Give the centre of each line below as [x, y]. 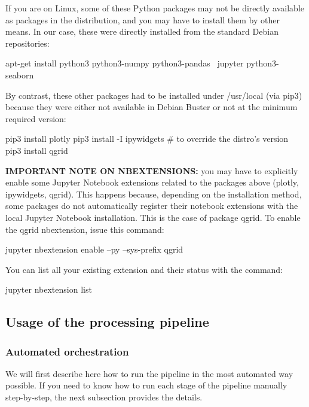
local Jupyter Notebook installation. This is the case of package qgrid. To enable [153, 217]
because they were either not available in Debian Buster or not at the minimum [152, 107]
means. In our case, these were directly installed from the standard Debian [142, 31]
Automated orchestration [67, 351]
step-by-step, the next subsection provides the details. [104, 397]
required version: [36, 118]
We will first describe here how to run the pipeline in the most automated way [149, 373]
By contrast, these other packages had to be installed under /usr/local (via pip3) [154, 95]
